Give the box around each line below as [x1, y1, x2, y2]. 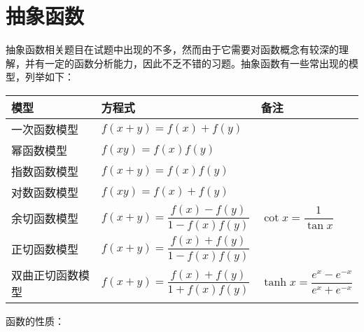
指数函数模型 [11, 162, 79, 179]
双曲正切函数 [11, 266, 79, 283]
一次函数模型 [11, 120, 79, 137]
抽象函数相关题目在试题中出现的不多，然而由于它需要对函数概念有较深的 [6, 42, 339, 57]
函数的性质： [6, 313, 64, 328]
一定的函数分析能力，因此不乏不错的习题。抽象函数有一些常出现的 [44, 55, 349, 70]
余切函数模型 [11, 209, 79, 226]
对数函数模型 [11, 184, 79, 200]
